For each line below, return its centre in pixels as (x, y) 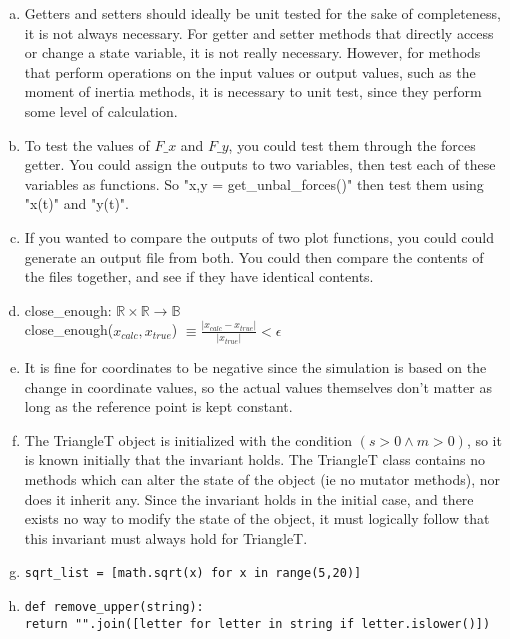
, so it (484, 439)
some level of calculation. (101, 110)
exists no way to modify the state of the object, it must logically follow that (257, 518)
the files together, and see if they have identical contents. (199, 276)
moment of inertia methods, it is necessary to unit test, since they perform (253, 91)
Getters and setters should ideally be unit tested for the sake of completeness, (262, 13)
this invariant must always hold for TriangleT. (166, 537)
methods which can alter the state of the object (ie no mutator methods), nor (262, 478)
